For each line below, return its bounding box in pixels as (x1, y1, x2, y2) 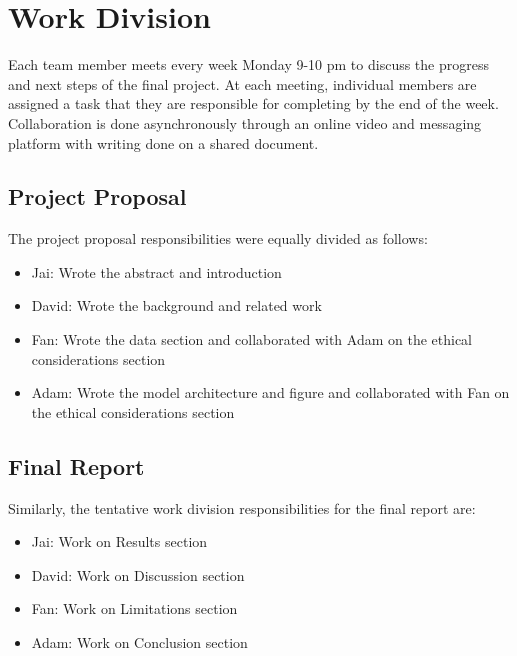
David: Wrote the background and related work (31, 295, 322, 316)
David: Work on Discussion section (31, 564, 245, 585)
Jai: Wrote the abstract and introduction (31, 261, 282, 282)
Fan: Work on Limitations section (31, 598, 238, 619)
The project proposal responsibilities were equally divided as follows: (8, 228, 428, 249)
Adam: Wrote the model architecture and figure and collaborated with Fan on (31, 382, 510, 403)
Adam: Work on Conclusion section (31, 632, 248, 653)
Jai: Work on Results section (31, 531, 208, 552)
